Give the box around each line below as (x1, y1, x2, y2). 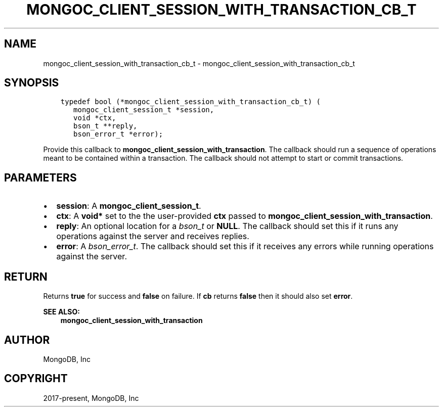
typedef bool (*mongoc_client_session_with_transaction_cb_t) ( (60, 98, 321, 106)
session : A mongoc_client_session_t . (56, 201, 201, 211)
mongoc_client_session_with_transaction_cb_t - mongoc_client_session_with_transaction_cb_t (43, 59, 355, 68)
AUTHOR (4, 333, 50, 346)
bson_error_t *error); (73, 130, 163, 139)
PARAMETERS (4, 171, 77, 184)
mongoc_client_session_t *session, (73, 106, 214, 114)
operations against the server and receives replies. (56, 231, 249, 242)
